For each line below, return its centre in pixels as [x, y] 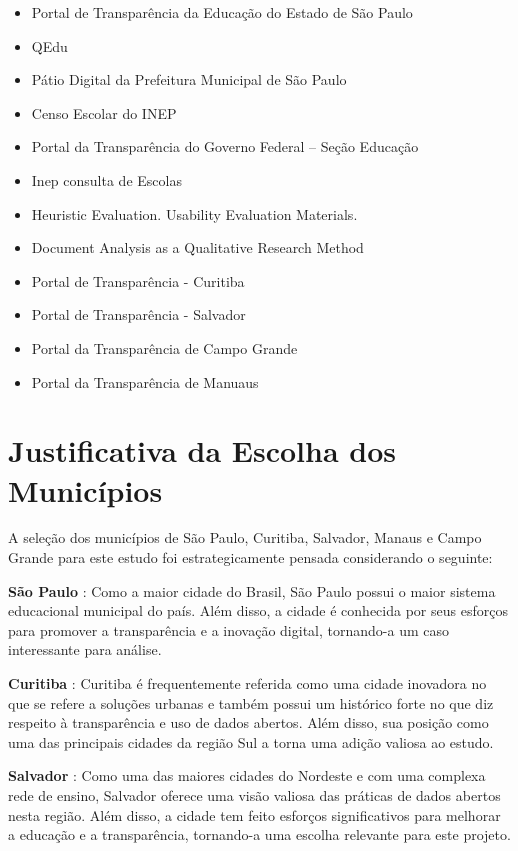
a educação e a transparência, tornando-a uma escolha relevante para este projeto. [259, 834]
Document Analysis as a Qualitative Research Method [197, 247]
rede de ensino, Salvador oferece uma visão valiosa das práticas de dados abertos [254, 794]
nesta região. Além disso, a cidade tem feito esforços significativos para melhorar [254, 814]
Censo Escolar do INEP [104, 112]
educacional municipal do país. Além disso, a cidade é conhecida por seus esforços [258, 610]
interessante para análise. [85, 649]
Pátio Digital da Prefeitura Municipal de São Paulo [189, 79]
